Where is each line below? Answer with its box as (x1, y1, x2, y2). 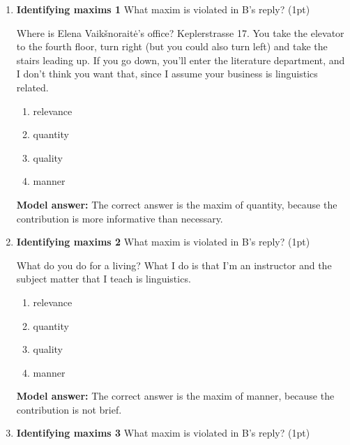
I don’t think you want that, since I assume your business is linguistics (16, 66, 318, 81)
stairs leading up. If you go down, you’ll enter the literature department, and (16, 52, 345, 67)
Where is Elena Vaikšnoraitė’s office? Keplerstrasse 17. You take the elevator (16, 25, 344, 40)
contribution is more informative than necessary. (16, 211, 223, 225)
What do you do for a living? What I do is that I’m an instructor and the (16, 257, 332, 272)
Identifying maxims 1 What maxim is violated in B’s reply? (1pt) (16, 2, 310, 16)
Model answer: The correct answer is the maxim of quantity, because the (16, 197, 337, 211)
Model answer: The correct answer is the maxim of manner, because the (16, 389, 335, 403)
